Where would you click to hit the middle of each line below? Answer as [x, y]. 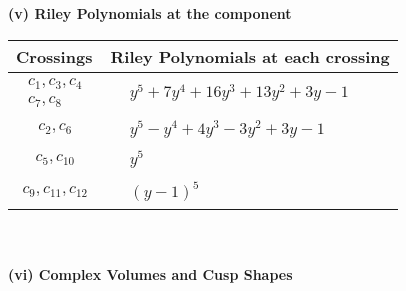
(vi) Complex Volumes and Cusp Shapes [150, 273]
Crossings [54, 56]
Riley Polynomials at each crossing [250, 56]
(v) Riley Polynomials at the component [150, 13]
